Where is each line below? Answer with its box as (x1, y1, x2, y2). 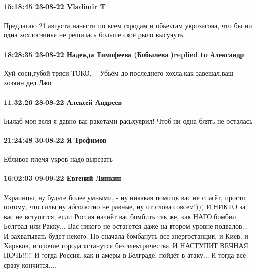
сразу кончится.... (4, 259, 56, 270)
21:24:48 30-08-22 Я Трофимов (4, 135, 107, 145)
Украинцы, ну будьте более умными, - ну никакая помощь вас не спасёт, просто (4, 192, 246, 202)
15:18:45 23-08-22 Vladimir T (4, 1, 106, 11)
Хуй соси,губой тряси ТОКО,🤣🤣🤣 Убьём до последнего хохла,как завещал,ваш (4, 68, 234, 78)
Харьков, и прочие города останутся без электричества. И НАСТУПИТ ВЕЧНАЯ (4, 240, 248, 250)
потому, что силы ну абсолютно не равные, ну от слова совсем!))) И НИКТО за (4, 202, 246, 212)
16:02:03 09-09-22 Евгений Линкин (4, 173, 121, 183)
